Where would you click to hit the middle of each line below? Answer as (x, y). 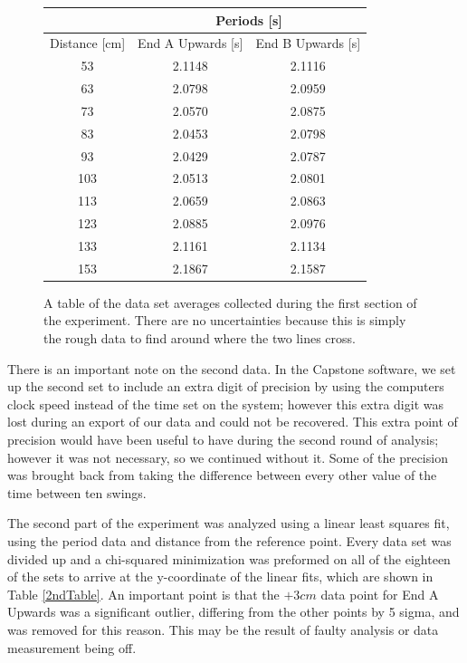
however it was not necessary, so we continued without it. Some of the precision (228, 457)
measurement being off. (72, 647)
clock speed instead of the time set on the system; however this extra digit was (225, 404)
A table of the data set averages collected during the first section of (230, 302)
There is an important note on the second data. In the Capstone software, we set (232, 368)
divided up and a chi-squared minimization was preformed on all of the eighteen (229, 558)
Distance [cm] (88, 43)
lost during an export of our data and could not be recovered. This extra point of (233, 422)
